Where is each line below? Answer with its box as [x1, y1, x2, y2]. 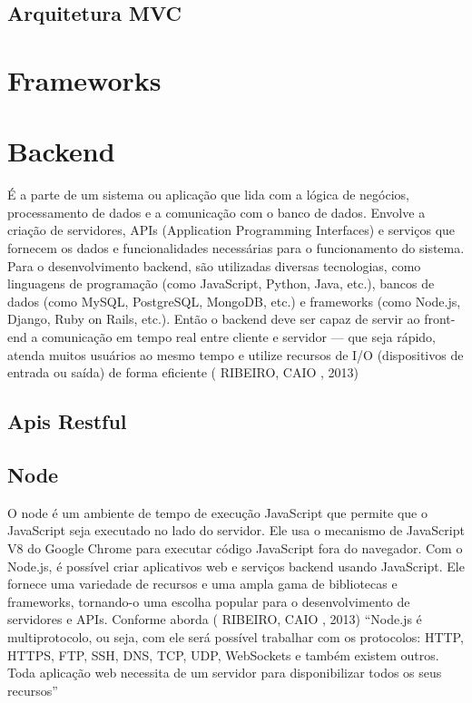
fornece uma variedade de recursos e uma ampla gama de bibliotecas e [7, 574, 398, 593]
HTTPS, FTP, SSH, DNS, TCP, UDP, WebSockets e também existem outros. [7, 645, 439, 664]
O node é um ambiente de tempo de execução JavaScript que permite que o [7, 503, 428, 522]
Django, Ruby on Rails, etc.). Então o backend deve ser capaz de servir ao [7, 309, 420, 328]
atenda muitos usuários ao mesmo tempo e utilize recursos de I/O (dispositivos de [7, 345, 464, 364]
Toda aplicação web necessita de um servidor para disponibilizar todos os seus [7, 663, 442, 682]
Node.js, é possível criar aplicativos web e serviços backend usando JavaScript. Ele [7, 556, 465, 575]
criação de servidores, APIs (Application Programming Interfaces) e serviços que [7, 220, 456, 239]
